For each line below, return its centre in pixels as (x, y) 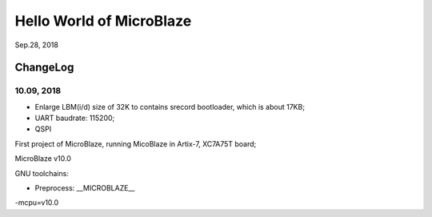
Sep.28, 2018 (37, 45)
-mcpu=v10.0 (37, 203)
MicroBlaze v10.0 (43, 159)
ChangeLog (44, 68)
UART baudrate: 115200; (75, 118)
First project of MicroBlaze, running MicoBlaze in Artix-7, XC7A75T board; (136, 143)
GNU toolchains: (42, 173)
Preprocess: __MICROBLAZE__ (85, 188)
